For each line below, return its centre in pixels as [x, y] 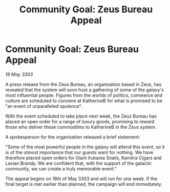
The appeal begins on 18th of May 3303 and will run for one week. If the [81, 179]
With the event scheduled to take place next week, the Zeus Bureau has [81, 116]
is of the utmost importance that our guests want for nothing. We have [79, 152]
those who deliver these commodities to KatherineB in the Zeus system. [81, 127]
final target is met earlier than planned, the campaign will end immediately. [84, 184]
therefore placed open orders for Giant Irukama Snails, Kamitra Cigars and [84, 158]
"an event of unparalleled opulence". [44, 106]
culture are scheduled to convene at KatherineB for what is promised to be [84, 101]
